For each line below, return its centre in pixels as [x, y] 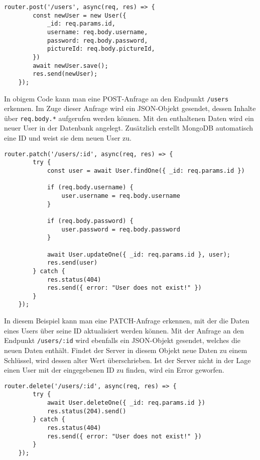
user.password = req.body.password [121, 229]
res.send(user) [72, 263]
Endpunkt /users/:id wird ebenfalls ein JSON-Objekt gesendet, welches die [122, 340]
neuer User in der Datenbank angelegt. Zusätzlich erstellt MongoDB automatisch [129, 128]
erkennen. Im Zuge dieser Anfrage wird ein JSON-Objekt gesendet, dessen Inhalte [130, 108]
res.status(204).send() [87, 411]
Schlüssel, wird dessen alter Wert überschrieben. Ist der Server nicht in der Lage [127, 360]
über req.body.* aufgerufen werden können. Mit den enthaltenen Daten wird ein [129, 118]
